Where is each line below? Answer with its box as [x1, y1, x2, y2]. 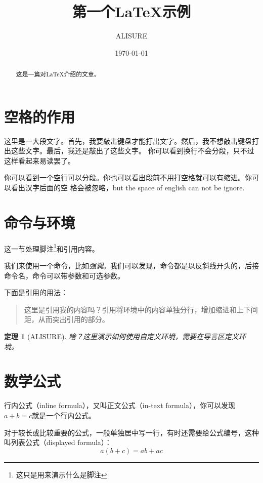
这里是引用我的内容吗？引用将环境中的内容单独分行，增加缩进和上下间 [24, 304, 258, 314]
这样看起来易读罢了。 [4, 155, 75, 166]
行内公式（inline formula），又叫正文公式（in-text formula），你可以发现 [4, 400, 236, 411]
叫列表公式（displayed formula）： [4, 437, 112, 448]
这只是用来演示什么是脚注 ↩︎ [16, 469, 107, 479]
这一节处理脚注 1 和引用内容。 [4, 241, 99, 254]
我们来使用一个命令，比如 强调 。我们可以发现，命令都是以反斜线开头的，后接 [4, 260, 259, 271]
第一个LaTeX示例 [72, 1, 191, 22]
